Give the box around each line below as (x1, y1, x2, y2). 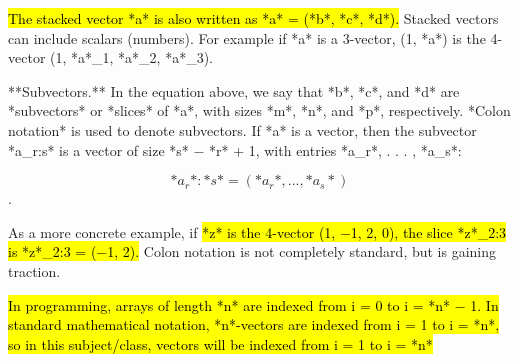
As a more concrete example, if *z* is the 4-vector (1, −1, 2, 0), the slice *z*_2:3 (8, 221, 507, 242)
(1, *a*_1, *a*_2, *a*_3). (50, 47, 213, 68)
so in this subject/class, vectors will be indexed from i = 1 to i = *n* (8, 333, 433, 354)
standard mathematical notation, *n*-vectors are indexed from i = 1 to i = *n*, (8, 314, 500, 335)
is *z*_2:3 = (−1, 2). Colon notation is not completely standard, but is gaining (8, 241, 497, 262)
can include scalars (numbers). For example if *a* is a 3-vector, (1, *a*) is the (8, 27, 486, 48)
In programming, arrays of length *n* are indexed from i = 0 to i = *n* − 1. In (8, 294, 499, 315)
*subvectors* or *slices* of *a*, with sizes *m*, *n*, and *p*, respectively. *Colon (8, 100, 511, 121)
